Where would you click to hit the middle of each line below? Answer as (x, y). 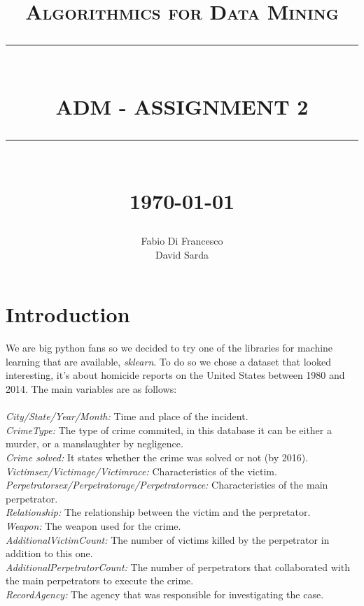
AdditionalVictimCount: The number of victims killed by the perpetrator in (168, 539)
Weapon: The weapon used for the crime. (93, 525)
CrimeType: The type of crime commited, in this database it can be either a (169, 430)
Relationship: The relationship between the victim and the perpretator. (158, 512)
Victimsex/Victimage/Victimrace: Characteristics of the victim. (141, 471)
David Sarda (182, 254)
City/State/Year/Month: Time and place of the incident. (127, 416)
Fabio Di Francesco (182, 241)
